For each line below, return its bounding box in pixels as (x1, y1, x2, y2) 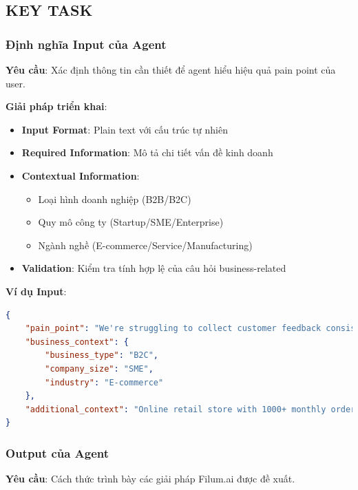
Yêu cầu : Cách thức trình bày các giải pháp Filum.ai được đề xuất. (6, 471, 295, 486)
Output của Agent (6, 444, 109, 461)
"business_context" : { (25, 337, 129, 347)
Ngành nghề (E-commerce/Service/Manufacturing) (38, 237, 253, 252)
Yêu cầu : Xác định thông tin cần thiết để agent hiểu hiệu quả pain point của (6, 63, 336, 76)
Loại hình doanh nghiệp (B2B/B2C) (38, 191, 191, 206)
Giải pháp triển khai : (6, 99, 107, 114)
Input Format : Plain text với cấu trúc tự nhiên (21, 122, 228, 136)
